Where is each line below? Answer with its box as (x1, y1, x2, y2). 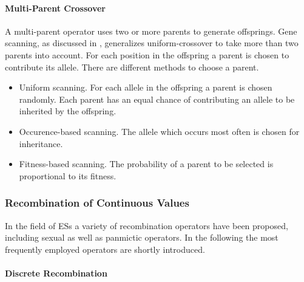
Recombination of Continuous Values (5, 195, 189, 210)
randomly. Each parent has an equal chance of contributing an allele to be (19, 92, 295, 105)
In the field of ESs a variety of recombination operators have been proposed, (5, 219, 288, 232)
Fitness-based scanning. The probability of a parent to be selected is (19, 157, 274, 170)
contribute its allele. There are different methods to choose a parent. (5, 60, 259, 73)
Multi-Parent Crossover (5, 1, 106, 14)
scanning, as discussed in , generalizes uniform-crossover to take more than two (5, 36, 299, 49)
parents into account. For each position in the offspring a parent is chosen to (5, 48, 289, 61)
